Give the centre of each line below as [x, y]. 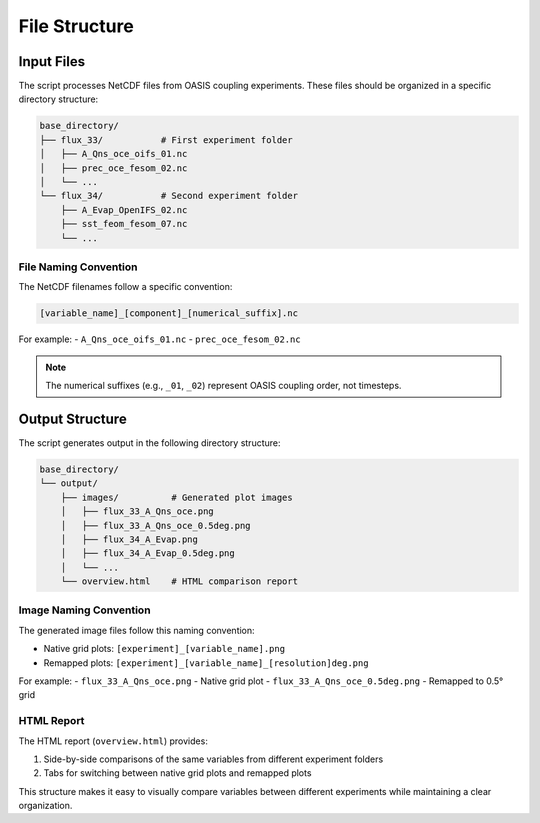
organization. [45, 806]
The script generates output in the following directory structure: [149, 442]
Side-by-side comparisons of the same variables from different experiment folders [213, 759]
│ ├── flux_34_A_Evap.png [129, 539]
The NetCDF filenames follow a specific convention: [125, 287]
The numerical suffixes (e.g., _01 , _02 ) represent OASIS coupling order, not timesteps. [223, 386]
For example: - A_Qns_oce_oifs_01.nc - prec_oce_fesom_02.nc [159, 339]
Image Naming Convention [84, 610]
